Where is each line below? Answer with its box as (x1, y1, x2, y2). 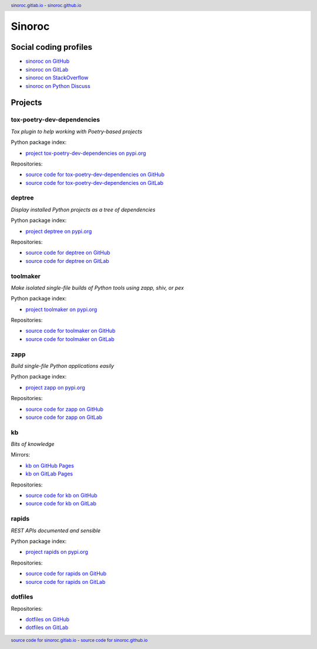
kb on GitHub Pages (25, 462, 75, 469)
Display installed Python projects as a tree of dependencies (11, 206, 156, 213)
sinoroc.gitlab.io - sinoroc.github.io (11, 2, 82, 8)
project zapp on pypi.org (25, 384, 85, 391)
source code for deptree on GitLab (25, 257, 110, 264)
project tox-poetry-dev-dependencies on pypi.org (25, 150, 146, 157)
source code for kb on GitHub (25, 492, 98, 499)
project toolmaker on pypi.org (25, 306, 97, 313)
